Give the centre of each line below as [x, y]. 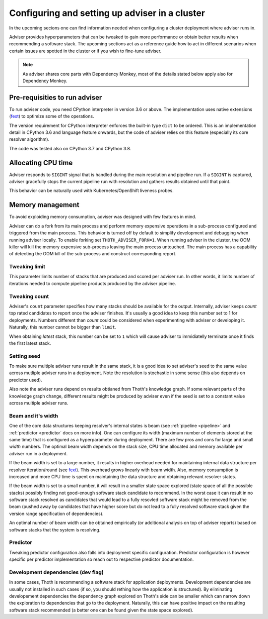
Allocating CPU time [41, 162]
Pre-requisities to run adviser [56, 97]
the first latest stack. [30, 343]
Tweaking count [29, 296]
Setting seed [25, 356]
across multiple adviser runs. [39, 403]
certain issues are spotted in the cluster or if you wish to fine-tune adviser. [85, 51]
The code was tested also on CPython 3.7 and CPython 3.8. [70, 148]
